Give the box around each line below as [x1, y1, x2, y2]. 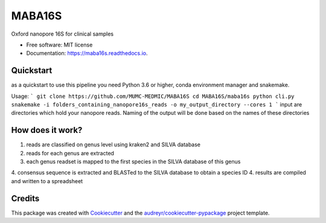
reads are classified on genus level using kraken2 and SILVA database [26, 141, 201, 148]
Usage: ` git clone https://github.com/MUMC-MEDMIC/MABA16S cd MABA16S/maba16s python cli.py [11, 92, 295, 100]
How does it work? [11, 125, 83, 135]
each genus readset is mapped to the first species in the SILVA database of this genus [26, 158, 241, 166]
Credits [11, 193, 40, 204]
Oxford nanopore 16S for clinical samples [11, 30, 114, 37]
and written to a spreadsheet [11, 177, 83, 184]
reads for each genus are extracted [26, 149, 115, 157]
